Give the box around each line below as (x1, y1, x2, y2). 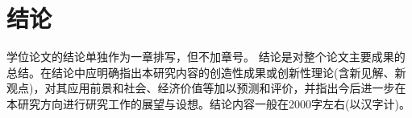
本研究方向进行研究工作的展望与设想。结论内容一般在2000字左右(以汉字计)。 (6, 95, 410, 112)
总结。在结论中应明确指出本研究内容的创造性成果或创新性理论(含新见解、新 (6, 63, 406, 80)
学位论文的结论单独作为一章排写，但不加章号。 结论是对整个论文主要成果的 (6, 48, 406, 65)
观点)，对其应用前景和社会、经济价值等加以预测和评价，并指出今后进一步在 (6, 79, 406, 96)
